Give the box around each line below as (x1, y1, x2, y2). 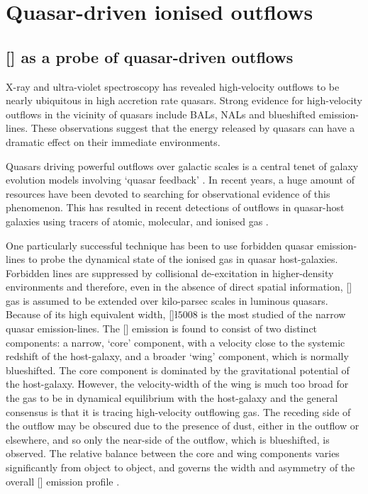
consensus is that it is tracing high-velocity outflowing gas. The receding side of (6, 404, 351, 419)
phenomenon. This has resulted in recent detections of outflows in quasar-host (6, 200, 345, 215)
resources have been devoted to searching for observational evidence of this (6, 186, 330, 201)
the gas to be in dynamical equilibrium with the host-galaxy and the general (6, 391, 338, 405)
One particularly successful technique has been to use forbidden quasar (6, 237, 314, 252)
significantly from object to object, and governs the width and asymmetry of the (6, 460, 355, 475)
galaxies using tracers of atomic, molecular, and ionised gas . (6, 213, 269, 228)
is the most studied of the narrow (201, 307, 346, 322)
